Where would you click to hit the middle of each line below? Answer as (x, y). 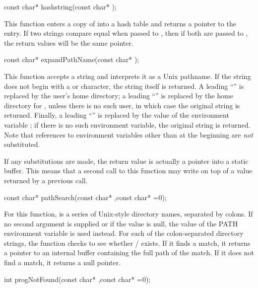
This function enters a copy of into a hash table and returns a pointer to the (120, 23)
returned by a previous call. (46, 180)
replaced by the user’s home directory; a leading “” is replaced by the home (119, 96)
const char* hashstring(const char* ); (60, 6)
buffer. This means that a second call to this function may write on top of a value (128, 171)
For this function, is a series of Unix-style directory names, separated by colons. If (129, 214)
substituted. (22, 144)
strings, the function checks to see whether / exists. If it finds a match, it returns (127, 243)
